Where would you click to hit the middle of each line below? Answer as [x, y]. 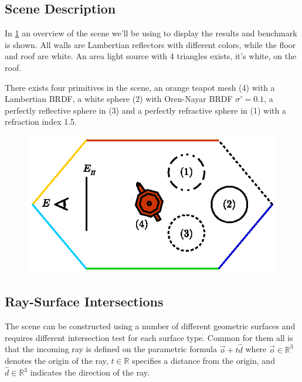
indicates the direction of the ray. [90, 372]
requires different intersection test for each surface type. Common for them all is [149, 337]
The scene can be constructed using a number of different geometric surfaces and [150, 326]
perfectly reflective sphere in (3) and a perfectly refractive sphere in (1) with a [145, 110]
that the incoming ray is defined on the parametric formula [111, 349]
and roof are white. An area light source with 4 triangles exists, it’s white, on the [151, 56]
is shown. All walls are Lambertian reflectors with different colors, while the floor [150, 44]
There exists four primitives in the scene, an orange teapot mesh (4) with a [140, 87]
